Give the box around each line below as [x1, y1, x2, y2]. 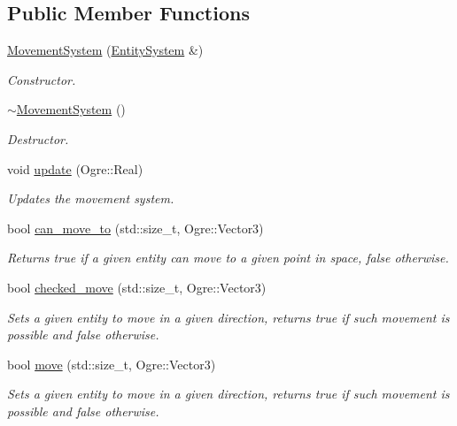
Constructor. [7, 70, 76, 88]
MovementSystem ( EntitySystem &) [7, 41, 204, 59]
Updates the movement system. [7, 189, 174, 208]
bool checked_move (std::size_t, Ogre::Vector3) [7, 278, 267, 296]
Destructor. [7, 129, 69, 148]
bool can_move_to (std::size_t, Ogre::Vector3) [7, 218, 264, 237]
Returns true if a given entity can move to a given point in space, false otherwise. [7, 248, 449, 267]
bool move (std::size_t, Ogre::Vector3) [7, 354, 216, 373]
